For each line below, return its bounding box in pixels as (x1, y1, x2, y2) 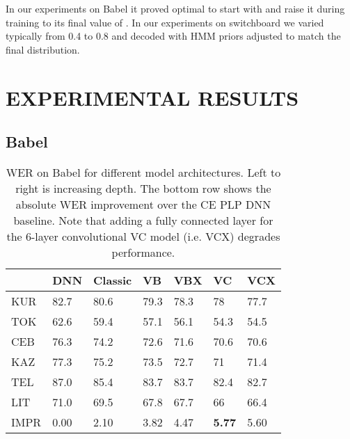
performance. (111, 244, 175, 260)
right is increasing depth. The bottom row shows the (15, 179, 271, 196)
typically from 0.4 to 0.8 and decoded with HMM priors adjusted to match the (6, 29, 341, 43)
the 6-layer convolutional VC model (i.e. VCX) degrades (6, 228, 280, 244)
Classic (93, 271, 132, 288)
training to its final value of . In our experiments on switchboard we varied (6, 15, 324, 29)
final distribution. (6, 42, 80, 56)
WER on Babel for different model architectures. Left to (6, 163, 281, 180)
